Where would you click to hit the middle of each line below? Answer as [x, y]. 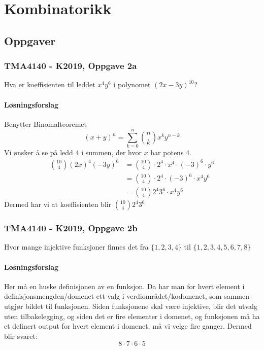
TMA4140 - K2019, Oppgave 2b [71, 228]
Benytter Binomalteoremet [46, 124]
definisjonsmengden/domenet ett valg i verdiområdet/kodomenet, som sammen [127, 296]
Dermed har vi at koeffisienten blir [58, 204]
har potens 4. [171, 152]
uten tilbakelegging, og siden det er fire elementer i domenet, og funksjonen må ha [132, 316]
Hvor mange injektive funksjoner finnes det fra [76, 247]
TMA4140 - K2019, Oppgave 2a [71, 66]
